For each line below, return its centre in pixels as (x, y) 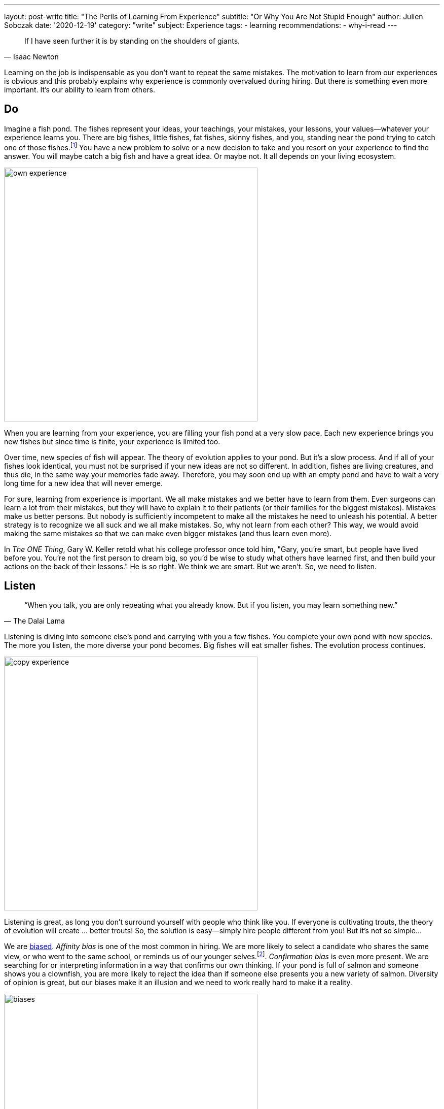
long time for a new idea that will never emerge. (84, 483)
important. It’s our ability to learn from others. (80, 90)
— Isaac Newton (31, 57)
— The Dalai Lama (34, 621)
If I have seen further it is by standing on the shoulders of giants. (132, 41)
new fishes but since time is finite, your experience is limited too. (112, 441)
